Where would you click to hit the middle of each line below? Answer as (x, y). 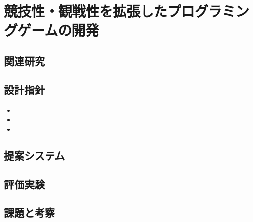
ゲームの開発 (58, 30)
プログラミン (208, 11)
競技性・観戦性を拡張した (86, 11)
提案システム (35, 155)
